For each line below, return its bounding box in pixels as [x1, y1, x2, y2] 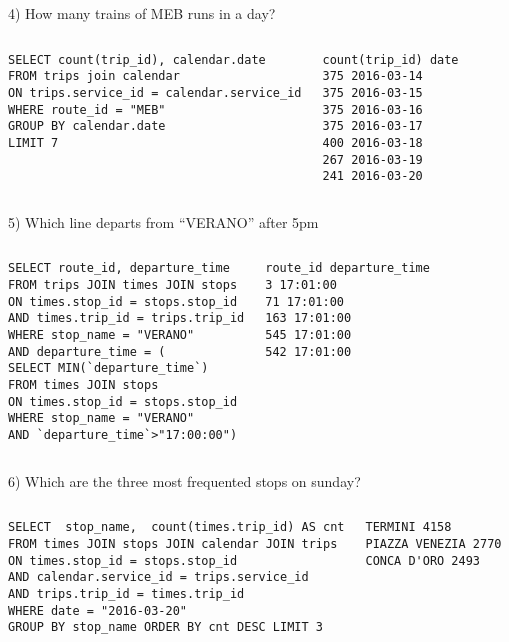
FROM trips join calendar [8, 69, 180, 84]
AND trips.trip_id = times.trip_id [8, 586, 245, 601]
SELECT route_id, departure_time [8, 261, 230, 276]
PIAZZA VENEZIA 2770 [365, 536, 502, 551]
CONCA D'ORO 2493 [365, 553, 481, 568]
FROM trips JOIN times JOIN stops [8, 278, 238, 293]
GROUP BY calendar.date [8, 119, 166, 134]
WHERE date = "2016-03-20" [8, 603, 187, 618]
